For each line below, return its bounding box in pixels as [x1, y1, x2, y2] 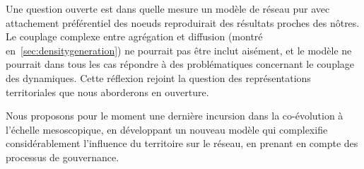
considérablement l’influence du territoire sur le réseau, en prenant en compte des [6, 136, 358, 151]
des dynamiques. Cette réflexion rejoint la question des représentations [6, 70, 311, 85]
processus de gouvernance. [6, 149, 119, 164]
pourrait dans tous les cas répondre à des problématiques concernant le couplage [6, 57, 355, 71]
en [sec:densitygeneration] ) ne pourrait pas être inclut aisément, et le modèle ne [6, 42, 352, 57]
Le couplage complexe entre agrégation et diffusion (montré [6, 29, 263, 44]
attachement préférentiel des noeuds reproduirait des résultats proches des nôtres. [6, 15, 360, 30]
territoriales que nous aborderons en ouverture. [6, 84, 209, 99]
